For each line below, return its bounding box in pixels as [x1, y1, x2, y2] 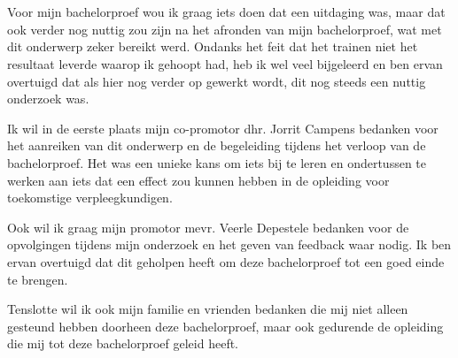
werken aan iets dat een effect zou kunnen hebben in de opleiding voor [7, 171, 390, 189]
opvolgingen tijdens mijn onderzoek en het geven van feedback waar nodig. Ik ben [7, 235, 452, 254]
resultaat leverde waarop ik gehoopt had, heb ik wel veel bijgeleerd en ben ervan [7, 54, 443, 72]
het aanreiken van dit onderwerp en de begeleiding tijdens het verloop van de [7, 136, 426, 155]
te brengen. [7, 270, 68, 288]
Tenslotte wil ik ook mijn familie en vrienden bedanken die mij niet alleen [7, 300, 408, 318]
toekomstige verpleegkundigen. [7, 188, 173, 207]
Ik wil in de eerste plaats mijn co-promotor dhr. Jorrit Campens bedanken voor [7, 118, 439, 137]
